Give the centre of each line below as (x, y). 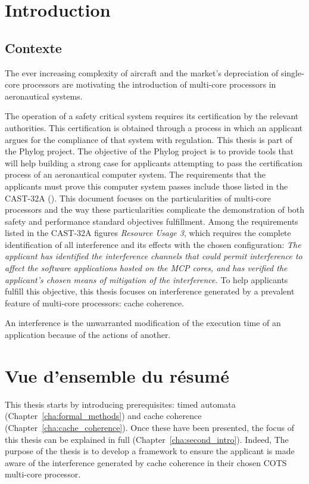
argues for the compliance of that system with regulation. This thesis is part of (149, 139)
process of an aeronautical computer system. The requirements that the (135, 174)
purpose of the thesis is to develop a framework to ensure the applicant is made (150, 451)
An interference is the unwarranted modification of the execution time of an (143, 323)
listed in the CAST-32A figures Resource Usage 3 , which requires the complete (148, 233)
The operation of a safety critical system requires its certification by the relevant (152, 116)
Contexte (33, 47)
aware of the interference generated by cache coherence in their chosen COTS (146, 462)
